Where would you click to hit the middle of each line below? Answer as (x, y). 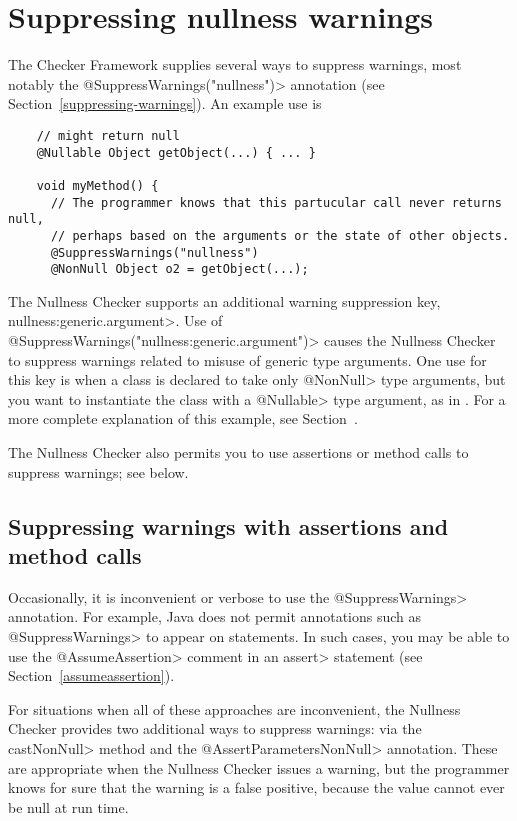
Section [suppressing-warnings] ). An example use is (165, 103)
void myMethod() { (97, 185)
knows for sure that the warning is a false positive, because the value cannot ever (256, 787)
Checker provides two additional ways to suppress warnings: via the (215, 728)
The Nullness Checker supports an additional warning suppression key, (224, 300)
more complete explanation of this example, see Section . (183, 418)
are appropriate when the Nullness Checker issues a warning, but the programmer (259, 767)
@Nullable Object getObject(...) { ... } (176, 152)
